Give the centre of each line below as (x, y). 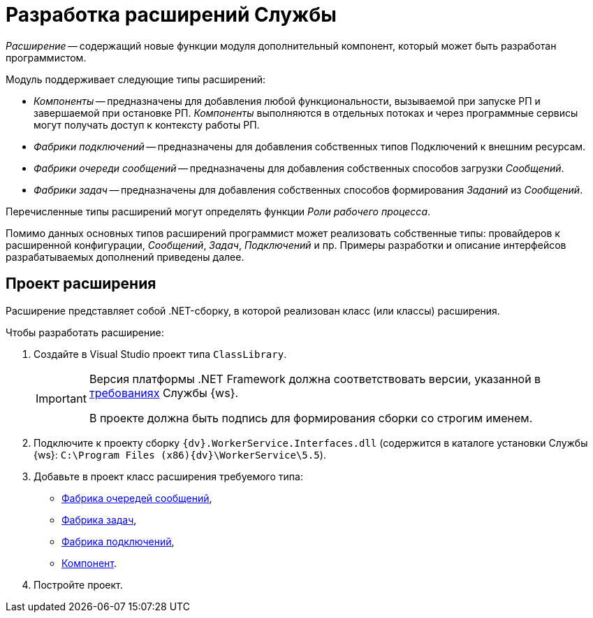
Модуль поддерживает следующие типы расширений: (136, 79)
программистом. (46, 57)
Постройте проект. (78, 584)
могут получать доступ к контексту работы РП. (147, 124)
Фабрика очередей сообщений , (137, 498)
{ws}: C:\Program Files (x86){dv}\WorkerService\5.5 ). (180, 454)
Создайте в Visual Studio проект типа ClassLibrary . (160, 354)
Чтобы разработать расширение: (85, 332)
